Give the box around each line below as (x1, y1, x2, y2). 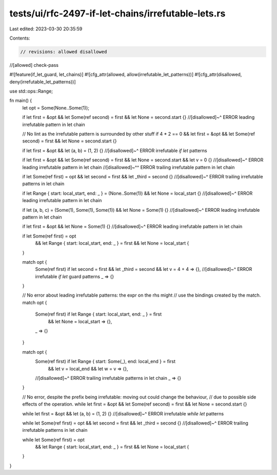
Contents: (9, 35, 30, 41)
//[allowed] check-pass (9, 62, 59, 68)
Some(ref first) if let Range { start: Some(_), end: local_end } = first (35, 358, 176, 364)
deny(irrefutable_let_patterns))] (9, 79, 76, 85)
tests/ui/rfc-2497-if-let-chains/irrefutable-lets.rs (9, 8, 226, 19)
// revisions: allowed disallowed (20, 49, 107, 54)
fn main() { (9, 98, 32, 104)
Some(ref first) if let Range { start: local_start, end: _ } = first (35, 311, 162, 317)
